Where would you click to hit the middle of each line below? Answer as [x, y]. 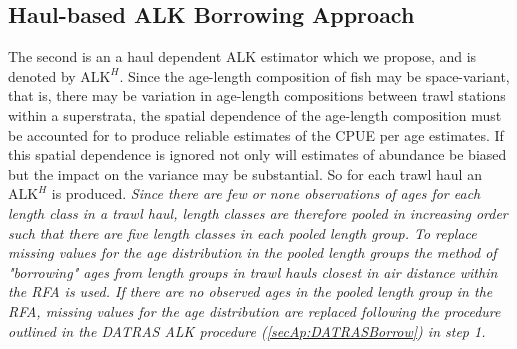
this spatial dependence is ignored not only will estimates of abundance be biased [257, 154]
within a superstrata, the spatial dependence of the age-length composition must [255, 114]
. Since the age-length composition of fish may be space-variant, [314, 75]
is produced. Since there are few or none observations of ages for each [266, 193]
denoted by [42, 75]
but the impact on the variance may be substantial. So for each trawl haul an [245, 173]
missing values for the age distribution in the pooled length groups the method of [252, 252]
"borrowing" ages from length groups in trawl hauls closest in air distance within [253, 271]
